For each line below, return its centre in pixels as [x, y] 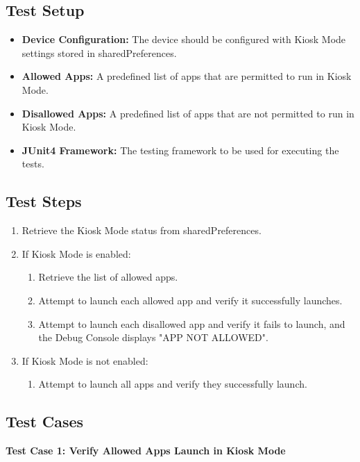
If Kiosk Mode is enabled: [76, 253]
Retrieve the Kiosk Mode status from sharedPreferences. [142, 230]
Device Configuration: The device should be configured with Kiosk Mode [184, 39]
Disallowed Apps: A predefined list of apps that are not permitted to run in [188, 113]
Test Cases [45, 421]
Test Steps [44, 201]
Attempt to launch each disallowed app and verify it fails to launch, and [192, 323]
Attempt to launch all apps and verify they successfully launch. [173, 384]
